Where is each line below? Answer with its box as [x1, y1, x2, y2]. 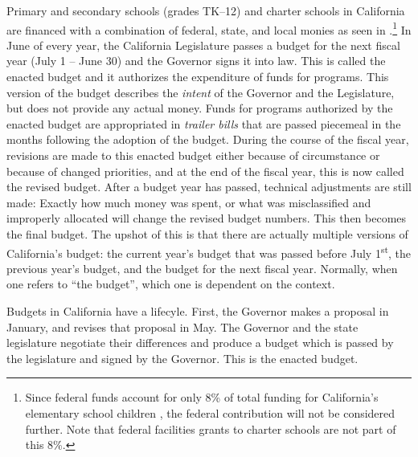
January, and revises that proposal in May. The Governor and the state [6, 318, 359, 335]
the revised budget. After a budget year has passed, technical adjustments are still [6, 178, 412, 195]
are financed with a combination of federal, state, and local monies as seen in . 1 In [6, 18, 412, 38]
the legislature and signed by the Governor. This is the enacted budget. [6, 349, 359, 366]
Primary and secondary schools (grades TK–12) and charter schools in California [6, 2, 405, 18]
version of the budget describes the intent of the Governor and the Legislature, [6, 84, 395, 100]
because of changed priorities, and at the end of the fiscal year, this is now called [6, 162, 404, 179]
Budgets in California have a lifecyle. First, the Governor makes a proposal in [6, 303, 389, 319]
